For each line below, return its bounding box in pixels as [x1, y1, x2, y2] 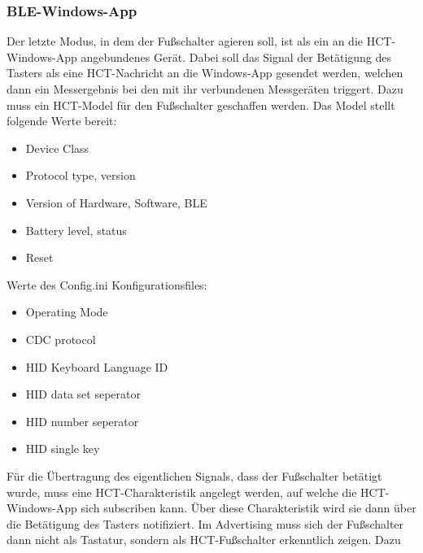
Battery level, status [25, 221, 127, 238]
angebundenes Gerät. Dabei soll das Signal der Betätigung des [81, 48, 392, 65]
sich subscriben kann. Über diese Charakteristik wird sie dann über [81, 499, 416, 516]
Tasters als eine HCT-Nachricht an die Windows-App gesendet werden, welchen [7, 64, 403, 81]
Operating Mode [25, 303, 108, 320]
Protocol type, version [25, 167, 136, 184]
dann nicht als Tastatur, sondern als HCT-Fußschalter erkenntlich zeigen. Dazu [7, 531, 401, 548]
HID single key [25, 440, 100, 457]
